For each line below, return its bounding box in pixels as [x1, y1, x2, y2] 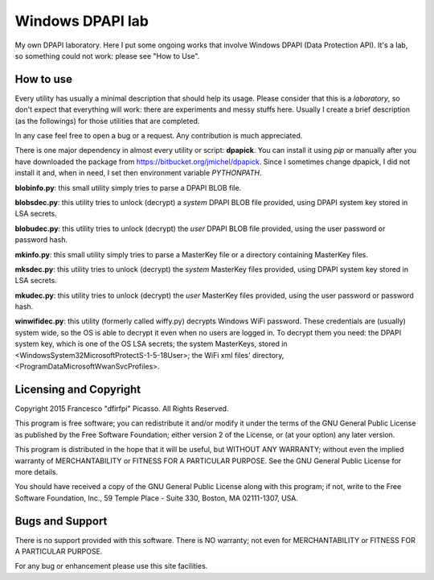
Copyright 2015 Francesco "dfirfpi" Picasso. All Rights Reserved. [14, 403, 229, 413]
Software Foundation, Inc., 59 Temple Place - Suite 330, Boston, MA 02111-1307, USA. [14, 493, 299, 503]
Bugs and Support [14, 514, 108, 528]
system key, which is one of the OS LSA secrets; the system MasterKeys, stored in [14, 339, 289, 349]
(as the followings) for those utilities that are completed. [14, 116, 200, 125]
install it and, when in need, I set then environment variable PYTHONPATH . [14, 168, 262, 178]
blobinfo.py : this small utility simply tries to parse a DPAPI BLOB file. [14, 183, 242, 192]
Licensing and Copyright [14, 382, 141, 396]
